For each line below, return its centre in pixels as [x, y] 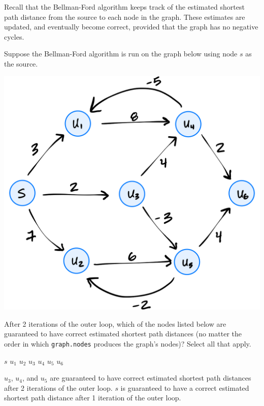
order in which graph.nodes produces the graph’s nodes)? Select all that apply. [128, 344]
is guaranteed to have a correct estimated [185, 387]
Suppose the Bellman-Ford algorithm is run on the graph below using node [121, 54]
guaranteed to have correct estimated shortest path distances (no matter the [123, 334]
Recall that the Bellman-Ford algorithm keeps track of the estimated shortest [124, 7]
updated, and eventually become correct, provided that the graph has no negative [131, 27]
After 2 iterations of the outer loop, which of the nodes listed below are [115, 323]
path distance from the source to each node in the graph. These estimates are [125, 17]
